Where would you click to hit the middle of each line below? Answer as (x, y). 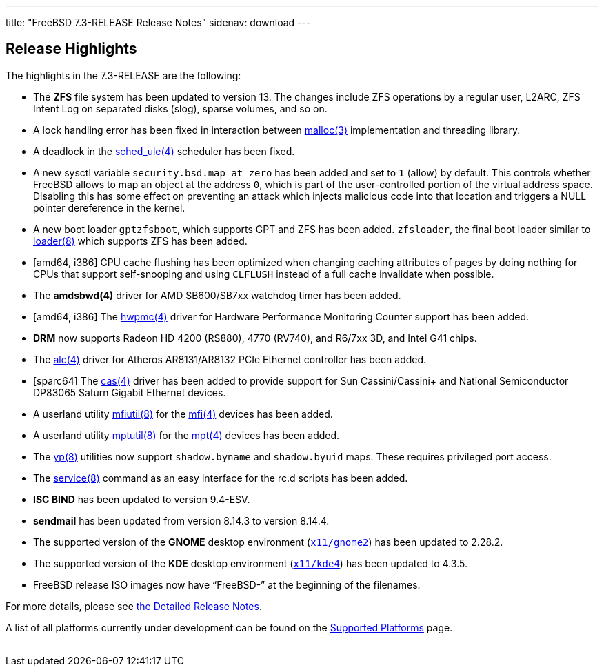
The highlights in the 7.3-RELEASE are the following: (123, 75)
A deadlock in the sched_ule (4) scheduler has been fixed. (164, 151)
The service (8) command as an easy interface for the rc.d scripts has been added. (221, 478)
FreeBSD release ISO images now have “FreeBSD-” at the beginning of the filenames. (227, 584)
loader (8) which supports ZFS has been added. (140, 241)
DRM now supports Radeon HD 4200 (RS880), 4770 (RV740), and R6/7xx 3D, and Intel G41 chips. (255, 338)
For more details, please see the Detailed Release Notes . (134, 606)
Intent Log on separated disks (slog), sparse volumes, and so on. (180, 108)
